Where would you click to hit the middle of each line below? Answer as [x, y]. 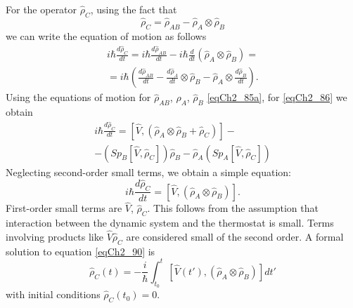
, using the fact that [134, 9]
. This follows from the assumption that [233, 208]
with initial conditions [53, 294]
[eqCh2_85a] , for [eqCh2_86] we [277, 97]
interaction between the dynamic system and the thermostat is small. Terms [170, 223]
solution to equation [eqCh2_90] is [81, 251]
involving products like [54, 237]
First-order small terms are [64, 208]
